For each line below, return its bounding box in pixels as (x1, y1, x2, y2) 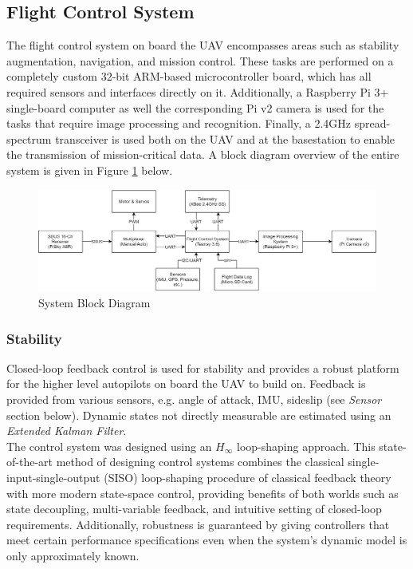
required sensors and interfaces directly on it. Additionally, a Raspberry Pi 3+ (6, 83, 389, 100)
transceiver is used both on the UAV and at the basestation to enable (55, 130, 395, 147)
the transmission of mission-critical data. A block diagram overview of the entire (6, 146, 399, 163)
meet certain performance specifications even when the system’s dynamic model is (6, 531, 407, 548)
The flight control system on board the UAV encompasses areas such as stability (6, 37, 399, 53)
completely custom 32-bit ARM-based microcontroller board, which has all (6, 68, 372, 85)
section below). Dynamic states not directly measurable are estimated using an (6, 406, 391, 423)
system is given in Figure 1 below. (6, 161, 173, 178)
